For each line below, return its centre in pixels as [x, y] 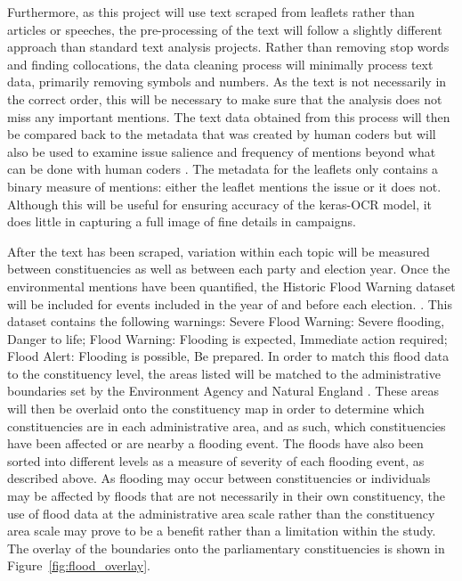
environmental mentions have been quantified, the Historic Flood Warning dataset [231, 286]
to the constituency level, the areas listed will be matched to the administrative [224, 373]
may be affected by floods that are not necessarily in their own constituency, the [226, 496]
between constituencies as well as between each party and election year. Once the [229, 269]
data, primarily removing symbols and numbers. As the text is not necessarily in [227, 82]
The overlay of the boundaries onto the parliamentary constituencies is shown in [226, 548]
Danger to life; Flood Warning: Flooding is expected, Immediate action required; [227, 338]
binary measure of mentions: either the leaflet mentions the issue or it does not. [224, 186]
